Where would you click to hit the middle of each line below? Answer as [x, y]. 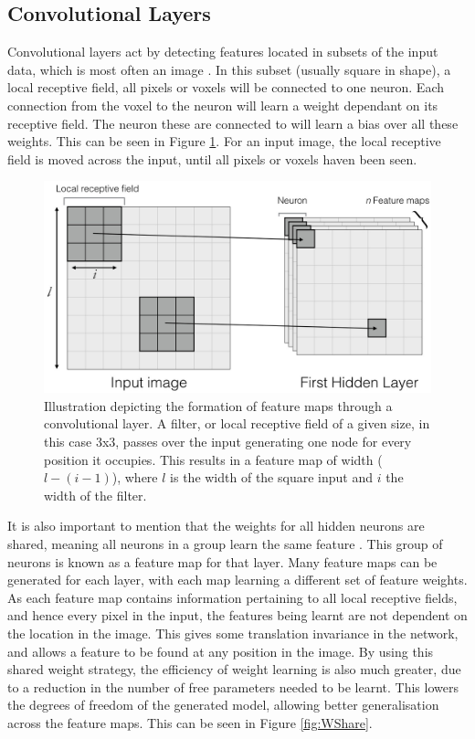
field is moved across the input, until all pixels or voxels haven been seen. [212, 158]
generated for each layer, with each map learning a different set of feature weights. [237, 580]
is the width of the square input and [271, 477]
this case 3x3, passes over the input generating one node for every [228, 442]
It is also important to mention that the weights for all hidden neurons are [216, 526]
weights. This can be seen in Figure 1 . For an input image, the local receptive [224, 141]
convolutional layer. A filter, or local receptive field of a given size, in [237, 423]
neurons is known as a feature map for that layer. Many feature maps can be [222, 561]
